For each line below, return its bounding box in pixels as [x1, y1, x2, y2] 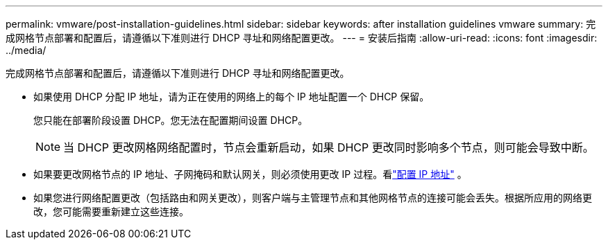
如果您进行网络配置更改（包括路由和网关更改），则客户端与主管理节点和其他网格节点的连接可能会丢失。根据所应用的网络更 [33, 192, 592, 203]
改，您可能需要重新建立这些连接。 [33, 206, 189, 217]
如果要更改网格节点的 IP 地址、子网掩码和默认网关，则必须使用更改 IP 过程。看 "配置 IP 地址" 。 [33, 168, 467, 180]
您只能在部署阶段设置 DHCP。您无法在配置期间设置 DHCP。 [33, 114, 308, 126]
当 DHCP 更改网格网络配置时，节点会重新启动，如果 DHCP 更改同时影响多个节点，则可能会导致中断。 [63, 140, 594, 154]
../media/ [6, 44, 47, 56]
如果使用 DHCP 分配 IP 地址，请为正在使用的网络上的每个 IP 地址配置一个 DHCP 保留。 [33, 91, 430, 102]
